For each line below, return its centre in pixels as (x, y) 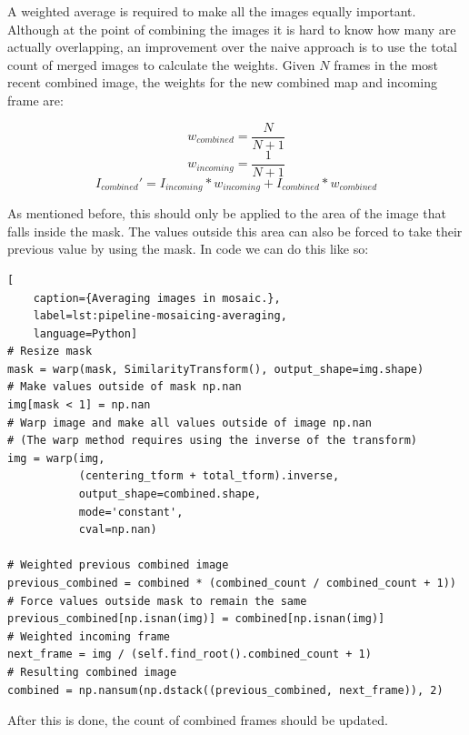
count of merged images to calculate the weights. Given (161, 64)
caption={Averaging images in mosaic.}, (157, 298)
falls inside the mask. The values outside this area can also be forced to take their (235, 231)
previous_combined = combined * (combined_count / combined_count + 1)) (232, 584)
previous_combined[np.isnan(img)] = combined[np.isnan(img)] (196, 619)
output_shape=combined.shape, (170, 494)
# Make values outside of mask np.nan (125, 387)
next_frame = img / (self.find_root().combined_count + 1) (190, 654)
